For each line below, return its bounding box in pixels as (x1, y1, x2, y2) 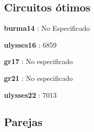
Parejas (4, 114, 43, 129)
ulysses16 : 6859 (4, 39, 57, 50)
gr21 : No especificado (4, 72, 73, 83)
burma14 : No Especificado (4, 23, 90, 33)
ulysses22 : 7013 (4, 89, 57, 100)
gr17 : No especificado (4, 56, 73, 66)
